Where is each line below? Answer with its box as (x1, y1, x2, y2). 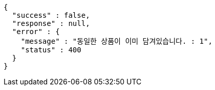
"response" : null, (12, 19, 90, 27)
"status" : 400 (20, 46, 81, 54)
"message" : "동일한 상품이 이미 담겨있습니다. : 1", (20, 37, 212, 45)
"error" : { (12, 27, 60, 36)
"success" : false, (12, 11, 90, 19)
